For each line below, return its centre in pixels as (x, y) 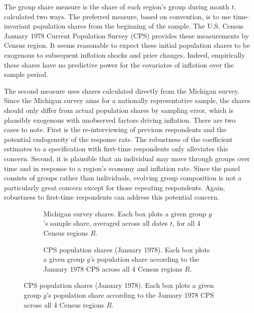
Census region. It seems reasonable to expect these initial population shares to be (127, 45)
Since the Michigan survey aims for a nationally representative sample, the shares (127, 100)
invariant (18, 26)
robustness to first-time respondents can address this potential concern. (112, 197)
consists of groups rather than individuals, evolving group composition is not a (123, 178)
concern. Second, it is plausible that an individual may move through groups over (127, 158)
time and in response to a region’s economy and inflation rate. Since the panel (122, 168)
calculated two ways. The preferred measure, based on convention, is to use (118, 16)
